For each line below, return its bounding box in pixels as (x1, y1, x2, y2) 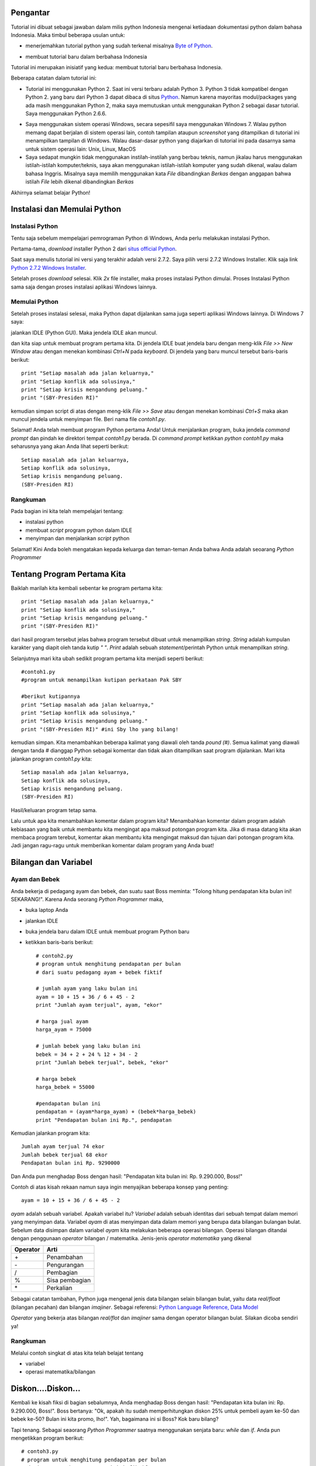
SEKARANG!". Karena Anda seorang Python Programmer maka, (11, 895, 164, 902)
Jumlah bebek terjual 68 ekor (21, 1151, 108, 1158)
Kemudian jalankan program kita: (11, 1129, 90, 1137)
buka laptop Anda (25, 907, 68, 914)
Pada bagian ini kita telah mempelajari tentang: (11, 507, 124, 514)
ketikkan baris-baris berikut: (25, 939, 94, 946)
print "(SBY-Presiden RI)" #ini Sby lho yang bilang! (21, 726, 178, 732)
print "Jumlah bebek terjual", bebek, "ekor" (36, 1059, 169, 1065)
